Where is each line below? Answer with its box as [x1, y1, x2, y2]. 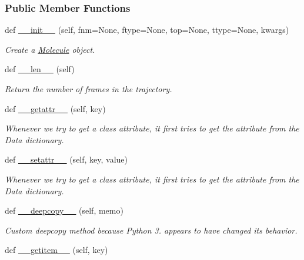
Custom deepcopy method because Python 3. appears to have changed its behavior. [5, 224, 298, 236]
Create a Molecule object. [5, 43, 95, 55]
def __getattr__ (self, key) [5, 102, 106, 114]
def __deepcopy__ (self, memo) [5, 204, 123, 217]
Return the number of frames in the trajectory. [5, 83, 172, 94]
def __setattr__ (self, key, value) [5, 153, 128, 166]
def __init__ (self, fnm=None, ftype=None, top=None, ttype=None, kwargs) [5, 23, 289, 36]
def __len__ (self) [5, 63, 75, 75]
